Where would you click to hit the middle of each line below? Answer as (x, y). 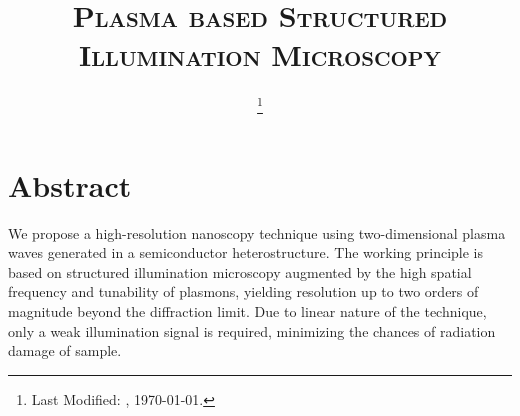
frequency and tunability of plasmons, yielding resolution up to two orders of (243, 291)
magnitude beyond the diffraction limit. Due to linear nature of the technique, (247, 310)
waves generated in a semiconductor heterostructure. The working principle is (246, 252)
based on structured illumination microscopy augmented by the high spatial (240, 271)
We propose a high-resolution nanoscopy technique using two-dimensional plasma (257, 232)
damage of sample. (65, 350)
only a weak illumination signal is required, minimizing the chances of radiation (252, 330)
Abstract (70, 184)
